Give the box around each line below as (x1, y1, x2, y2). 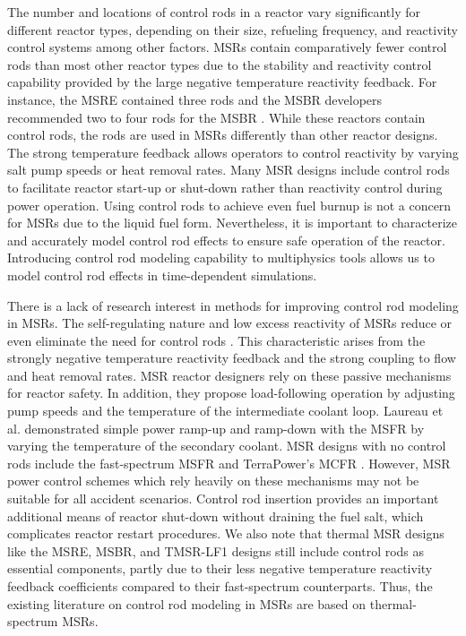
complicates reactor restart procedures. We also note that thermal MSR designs (7, 524, 444, 543)
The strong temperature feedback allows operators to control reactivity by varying (7, 142, 459, 161)
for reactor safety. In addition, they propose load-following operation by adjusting (7, 383, 455, 402)
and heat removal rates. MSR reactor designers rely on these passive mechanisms (7, 365, 452, 384)
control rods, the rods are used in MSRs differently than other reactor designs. (7, 125, 438, 144)
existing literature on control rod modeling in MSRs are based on (7, 594, 367, 613)
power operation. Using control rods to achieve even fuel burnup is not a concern (7, 195, 452, 214)
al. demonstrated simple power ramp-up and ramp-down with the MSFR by (7, 418, 425, 437)
